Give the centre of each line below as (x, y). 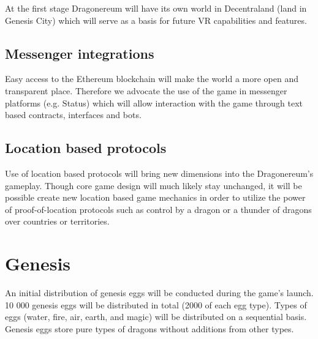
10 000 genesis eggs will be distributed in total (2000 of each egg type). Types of (156, 304)
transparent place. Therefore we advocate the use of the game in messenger (146, 90)
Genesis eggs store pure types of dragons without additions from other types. (150, 328)
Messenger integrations (80, 53)
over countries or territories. (57, 221)
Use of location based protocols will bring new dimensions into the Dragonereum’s (159, 173)
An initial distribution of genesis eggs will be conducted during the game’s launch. (159, 293)
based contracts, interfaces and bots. (73, 115)
